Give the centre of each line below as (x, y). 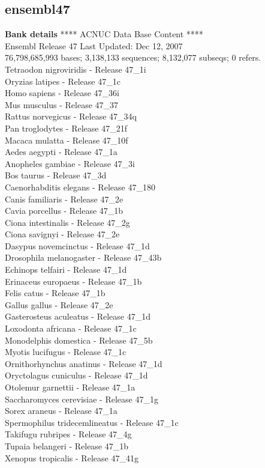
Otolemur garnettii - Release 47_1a (70, 387)
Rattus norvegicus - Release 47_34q (71, 116)
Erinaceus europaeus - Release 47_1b (73, 281)
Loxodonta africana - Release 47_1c (71, 328)
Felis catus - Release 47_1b (55, 293)
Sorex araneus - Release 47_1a (61, 411)
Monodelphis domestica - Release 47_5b (79, 340)
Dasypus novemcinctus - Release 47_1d (77, 245)
